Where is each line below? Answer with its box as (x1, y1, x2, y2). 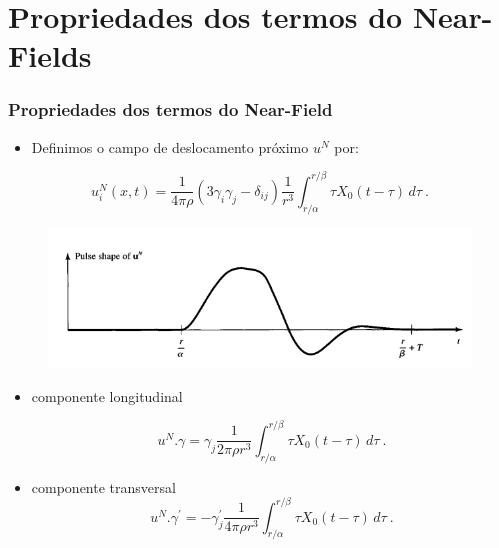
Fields (8, 35, 92, 76)
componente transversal (31, 476, 176, 497)
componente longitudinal (31, 385, 183, 406)
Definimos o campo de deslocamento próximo (31, 136, 309, 157)
